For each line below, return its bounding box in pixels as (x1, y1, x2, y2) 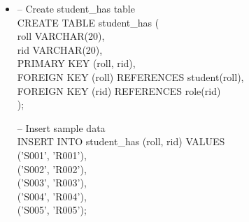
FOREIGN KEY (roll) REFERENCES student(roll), (17, 69, 244, 84)
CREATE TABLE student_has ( (17, 15, 159, 29)
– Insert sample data (17, 120, 106, 135)
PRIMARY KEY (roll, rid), (17, 56, 136, 71)
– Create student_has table (17, 1, 135, 15)
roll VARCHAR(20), (17, 29, 105, 43)
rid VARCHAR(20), (17, 42, 103, 57)
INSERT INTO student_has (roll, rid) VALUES (17, 134, 225, 149)
